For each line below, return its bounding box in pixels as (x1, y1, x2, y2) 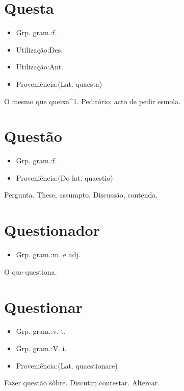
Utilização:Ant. (16, 61, 63, 72)
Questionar (4, 296, 83, 317)
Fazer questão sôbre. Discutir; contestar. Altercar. (4, 377, 160, 388)
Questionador (4, 219, 100, 240)
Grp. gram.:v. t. (16, 326, 66, 336)
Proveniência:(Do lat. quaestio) (16, 172, 113, 183)
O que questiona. (4, 266, 57, 277)
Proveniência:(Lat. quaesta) (16, 78, 102, 89)
